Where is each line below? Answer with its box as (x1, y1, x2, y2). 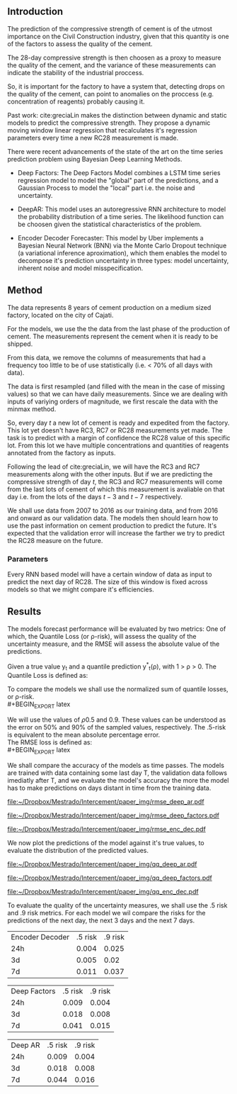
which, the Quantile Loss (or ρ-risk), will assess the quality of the (7, 632, 197, 640)
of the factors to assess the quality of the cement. (7, 39, 154, 48)
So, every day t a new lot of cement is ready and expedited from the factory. (7, 418, 230, 427)
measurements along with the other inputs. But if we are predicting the (7, 469, 214, 478)
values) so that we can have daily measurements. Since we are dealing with (7, 389, 228, 398)
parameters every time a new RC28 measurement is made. (7, 133, 179, 142)
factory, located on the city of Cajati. (7, 311, 114, 319)
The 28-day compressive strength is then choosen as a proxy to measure (7, 53, 221, 62)
